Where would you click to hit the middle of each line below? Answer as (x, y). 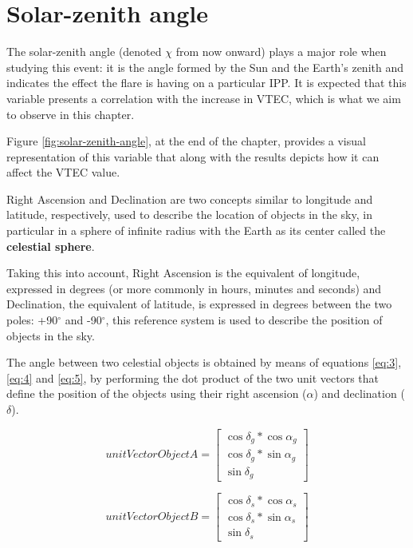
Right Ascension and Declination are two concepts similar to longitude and (190, 199)
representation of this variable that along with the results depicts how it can (193, 156)
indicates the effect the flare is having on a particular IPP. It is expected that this (206, 83)
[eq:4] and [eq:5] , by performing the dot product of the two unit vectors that (193, 377)
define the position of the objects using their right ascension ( (157, 393)
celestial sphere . (51, 246)
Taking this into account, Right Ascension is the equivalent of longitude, (183, 273)
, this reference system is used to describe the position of (244, 320)
